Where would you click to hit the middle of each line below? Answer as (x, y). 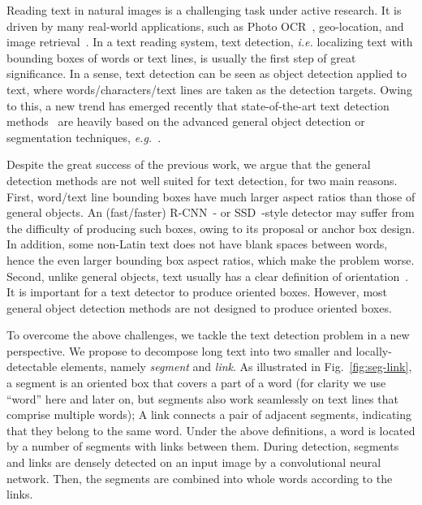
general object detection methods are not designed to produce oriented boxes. (199, 307)
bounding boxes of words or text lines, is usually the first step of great (181, 57)
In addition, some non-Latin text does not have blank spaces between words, (197, 244)
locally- (374, 350)
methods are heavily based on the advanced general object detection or (186, 121)
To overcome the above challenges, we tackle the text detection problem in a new (208, 335)
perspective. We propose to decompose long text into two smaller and (179, 350)
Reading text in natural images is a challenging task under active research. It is (204, 10)
